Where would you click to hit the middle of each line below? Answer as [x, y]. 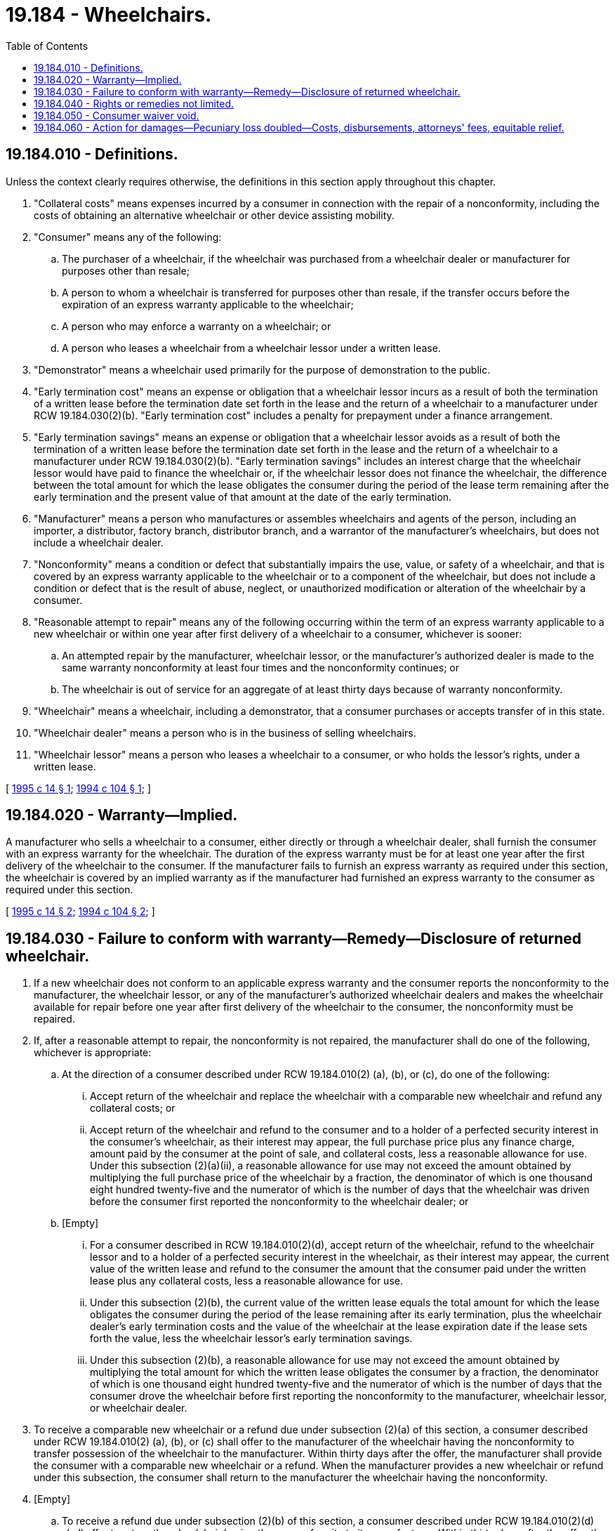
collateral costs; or [133, 1108]
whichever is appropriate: [93, 1053]
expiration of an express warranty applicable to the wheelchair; [208, 304]
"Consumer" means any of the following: [128, 237]
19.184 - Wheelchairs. [109, 15]
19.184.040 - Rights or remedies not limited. [134, 103]
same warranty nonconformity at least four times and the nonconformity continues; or [261, 667]
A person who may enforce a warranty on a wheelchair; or [197, 326]
